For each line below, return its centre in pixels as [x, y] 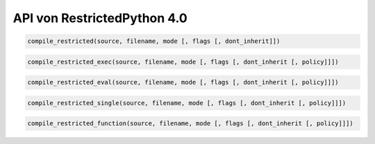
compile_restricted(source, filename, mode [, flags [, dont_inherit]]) [154, 41]
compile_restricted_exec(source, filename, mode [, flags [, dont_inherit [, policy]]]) [183, 62]
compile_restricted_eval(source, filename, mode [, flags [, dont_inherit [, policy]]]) [183, 82]
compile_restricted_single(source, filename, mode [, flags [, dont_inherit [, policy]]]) [187, 103]
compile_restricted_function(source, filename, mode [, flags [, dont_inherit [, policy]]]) [190, 124]
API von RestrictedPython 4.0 [100, 18]
